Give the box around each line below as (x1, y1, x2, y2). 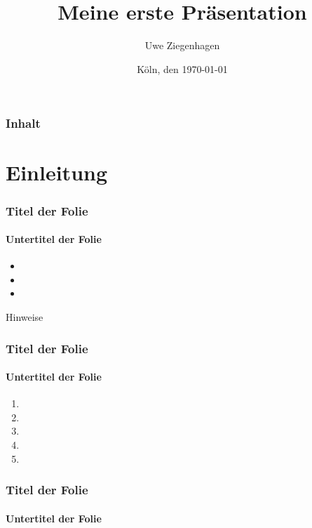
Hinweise (6, 310, 43, 324)
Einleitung (6, 158, 108, 187)
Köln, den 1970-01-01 (137, 61, 228, 76)
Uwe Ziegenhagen (144, 38, 220, 53)
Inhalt (6, 114, 41, 132)
